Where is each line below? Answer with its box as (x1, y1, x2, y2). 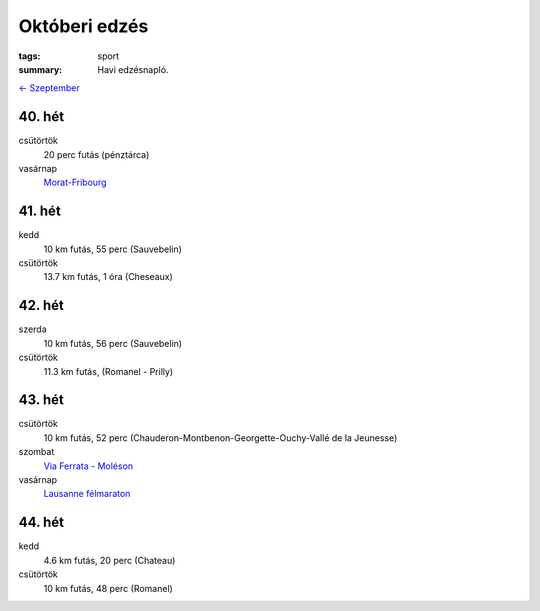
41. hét (18, 203, 62, 220)
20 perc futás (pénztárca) (43, 148, 150, 160)
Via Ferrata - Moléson (43, 460, 134, 472)
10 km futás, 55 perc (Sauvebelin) (43, 243, 182, 255)
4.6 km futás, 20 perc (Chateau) (43, 554, 176, 566)
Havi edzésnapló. (97, 63, 169, 75)
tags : (18, 50, 41, 62)
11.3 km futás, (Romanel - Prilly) (43, 365, 174, 377)
